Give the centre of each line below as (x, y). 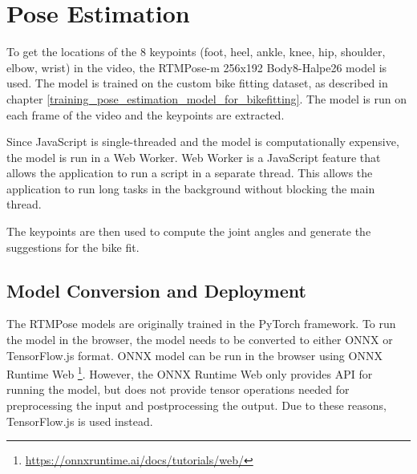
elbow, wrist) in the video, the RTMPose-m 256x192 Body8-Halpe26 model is (197, 67)
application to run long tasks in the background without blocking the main (191, 188)
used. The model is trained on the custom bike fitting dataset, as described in (197, 83)
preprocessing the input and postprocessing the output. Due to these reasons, (196, 405)
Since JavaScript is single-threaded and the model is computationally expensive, (203, 142)
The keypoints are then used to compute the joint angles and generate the (189, 231)
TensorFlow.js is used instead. (80, 421)
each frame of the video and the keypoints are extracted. (146, 114)
